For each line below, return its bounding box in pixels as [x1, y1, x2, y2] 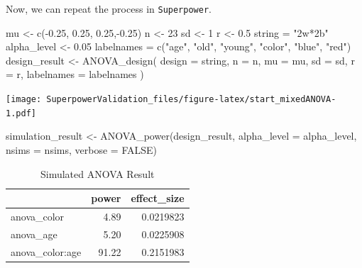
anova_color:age [11, 244, 82, 259]
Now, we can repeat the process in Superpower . [6, 1, 212, 16]
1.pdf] [6, 108, 36, 118]
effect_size [131, 191, 185, 206]
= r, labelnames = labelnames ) [6, 67, 144, 82]
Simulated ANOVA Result [40, 166, 155, 181]
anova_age [11, 226, 57, 241]
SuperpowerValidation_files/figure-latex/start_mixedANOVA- [46, 94, 336, 105]
